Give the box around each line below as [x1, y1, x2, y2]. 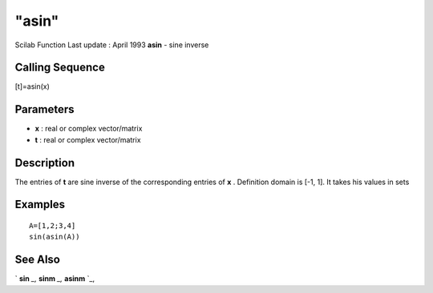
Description [14, 156, 75, 170]
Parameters [14, 102, 75, 116]
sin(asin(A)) [29, 232, 80, 242]
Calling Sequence [14, 61, 106, 74]
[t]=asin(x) [14, 82, 50, 91]
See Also [14, 253, 60, 267]
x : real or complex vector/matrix [34, 124, 143, 134]
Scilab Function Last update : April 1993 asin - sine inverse [14, 40, 209, 50]
